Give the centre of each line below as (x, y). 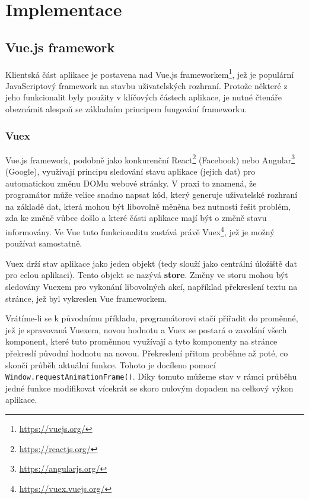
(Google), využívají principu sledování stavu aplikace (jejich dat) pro (130, 171)
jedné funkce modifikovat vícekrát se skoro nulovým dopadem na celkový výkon (149, 388)
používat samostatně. (44, 243)
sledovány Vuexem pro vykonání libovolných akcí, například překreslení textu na (152, 287)
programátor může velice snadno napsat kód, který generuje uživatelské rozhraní (152, 195)
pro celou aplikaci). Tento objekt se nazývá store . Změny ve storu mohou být (147, 275)
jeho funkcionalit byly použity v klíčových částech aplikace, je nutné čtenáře (144, 97)
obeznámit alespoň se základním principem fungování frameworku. (126, 109)
